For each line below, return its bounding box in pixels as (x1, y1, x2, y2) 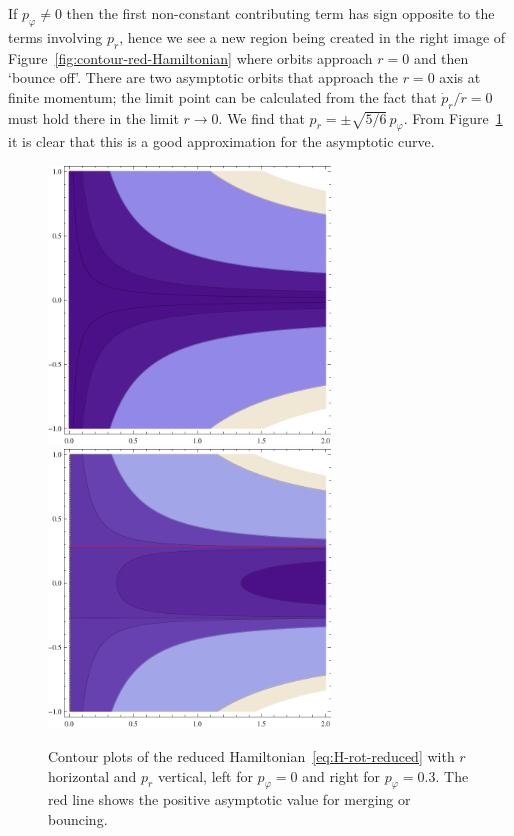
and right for (302, 765, 381, 786)
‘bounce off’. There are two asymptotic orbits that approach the (8, 67, 398, 88)
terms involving (8, 26, 103, 47)
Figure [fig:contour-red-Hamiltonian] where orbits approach (8, 47, 373, 68)
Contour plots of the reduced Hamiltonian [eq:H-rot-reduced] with (48, 745, 455, 766)
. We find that (218, 107, 305, 128)
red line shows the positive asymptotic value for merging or (48, 789, 411, 810)
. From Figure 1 (403, 107, 503, 128)
